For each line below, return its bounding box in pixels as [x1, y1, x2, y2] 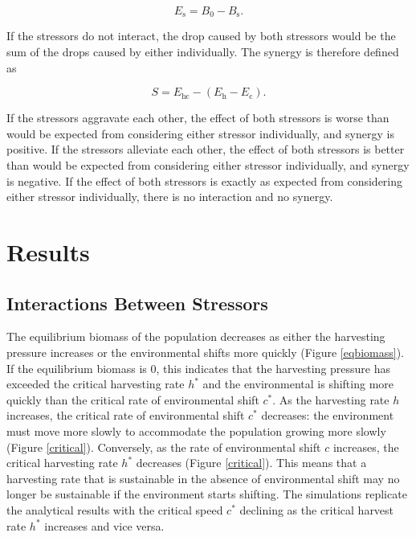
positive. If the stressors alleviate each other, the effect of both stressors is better [6, 141, 405, 158]
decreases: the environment [261, 407, 394, 424]
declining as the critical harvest [239, 501, 394, 518]
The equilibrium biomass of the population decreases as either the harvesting [6, 328, 385, 345]
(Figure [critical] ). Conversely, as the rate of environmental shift [6, 438, 321, 455]
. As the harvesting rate [272, 391, 389, 408]
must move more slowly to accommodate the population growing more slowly [6, 422, 386, 439]
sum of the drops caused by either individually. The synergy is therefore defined [6, 43, 399, 60]
